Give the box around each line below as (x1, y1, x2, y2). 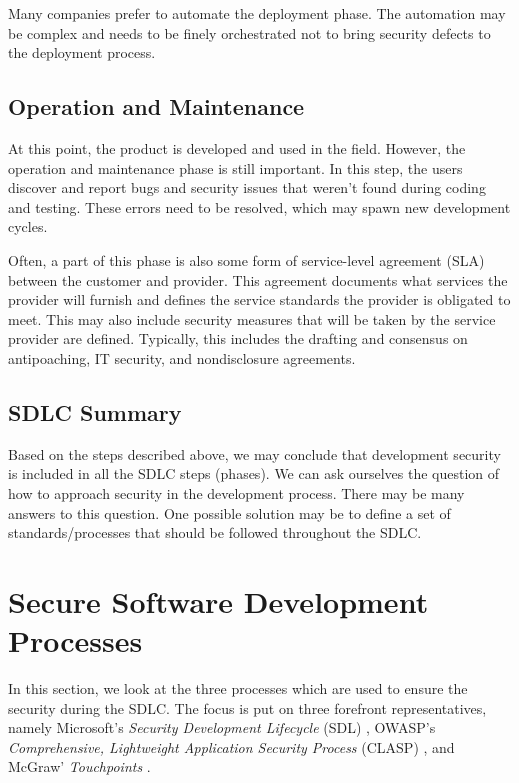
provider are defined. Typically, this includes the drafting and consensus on (8, 328, 468, 349)
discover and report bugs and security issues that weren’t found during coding (8, 177, 486, 198)
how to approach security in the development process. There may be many (8, 482, 465, 503)
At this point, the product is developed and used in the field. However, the (8, 137, 466, 158)
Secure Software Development (8, 580, 429, 621)
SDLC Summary (8, 396, 182, 427)
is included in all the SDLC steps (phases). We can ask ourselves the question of (8, 463, 500, 484)
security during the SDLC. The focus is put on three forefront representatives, (8, 697, 487, 718)
